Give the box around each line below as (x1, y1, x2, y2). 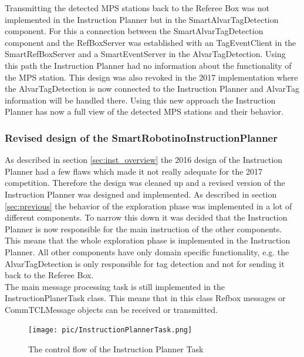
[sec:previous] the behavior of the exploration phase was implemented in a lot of (5, 199, 292, 212)
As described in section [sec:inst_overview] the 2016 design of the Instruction (5, 154, 283, 166)
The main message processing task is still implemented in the (5, 280, 225, 292)
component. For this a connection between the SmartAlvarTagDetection (5, 25, 264, 37)
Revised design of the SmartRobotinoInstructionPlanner (5, 130, 278, 145)
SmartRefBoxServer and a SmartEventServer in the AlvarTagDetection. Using (5, 48, 286, 60)
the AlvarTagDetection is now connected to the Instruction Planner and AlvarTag (5, 82, 299, 95)
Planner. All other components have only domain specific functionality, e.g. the (5, 245, 289, 258)
